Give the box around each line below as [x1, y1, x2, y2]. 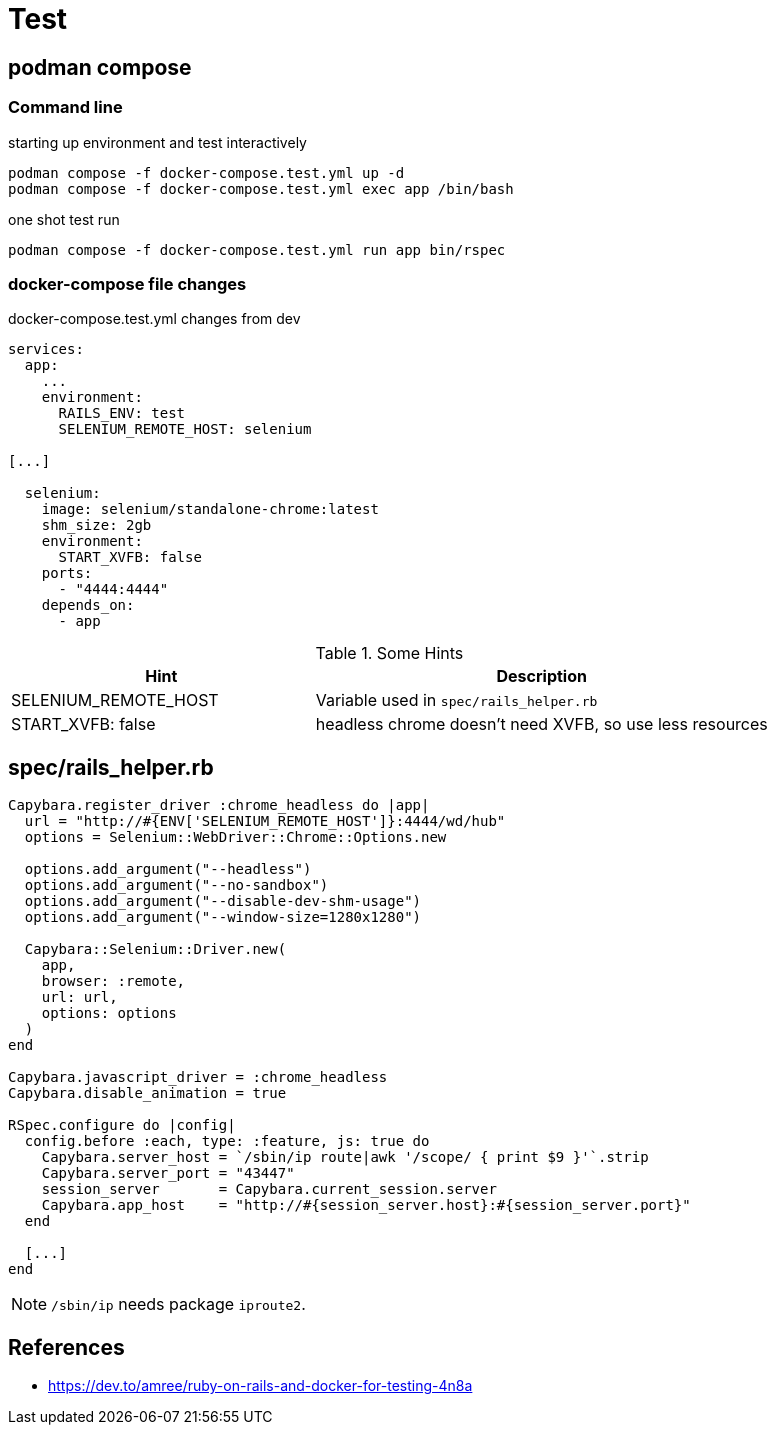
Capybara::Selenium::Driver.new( [24, 941, 287, 958]
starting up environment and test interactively [8, 133, 307, 151]
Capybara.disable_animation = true [8, 1085, 287, 1102]
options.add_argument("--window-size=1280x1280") [24, 909, 422, 926]
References [8, 1334, 125, 1360]
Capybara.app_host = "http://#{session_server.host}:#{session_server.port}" [41, 1197, 691, 1214]
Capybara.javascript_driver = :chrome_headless [8, 1069, 388, 1086]
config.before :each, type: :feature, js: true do [24, 1133, 430, 1150]
